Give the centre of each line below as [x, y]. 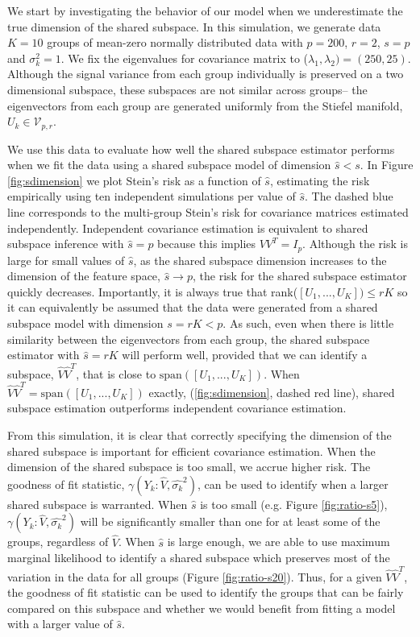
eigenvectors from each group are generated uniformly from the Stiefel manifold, [205, 105]
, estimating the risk [320, 180]
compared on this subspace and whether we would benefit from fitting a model [202, 608]
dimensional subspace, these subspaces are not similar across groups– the [187, 89]
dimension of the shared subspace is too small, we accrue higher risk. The [189, 467]
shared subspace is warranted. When [98, 504]
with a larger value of [60, 624]
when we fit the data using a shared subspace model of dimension [169, 165]
